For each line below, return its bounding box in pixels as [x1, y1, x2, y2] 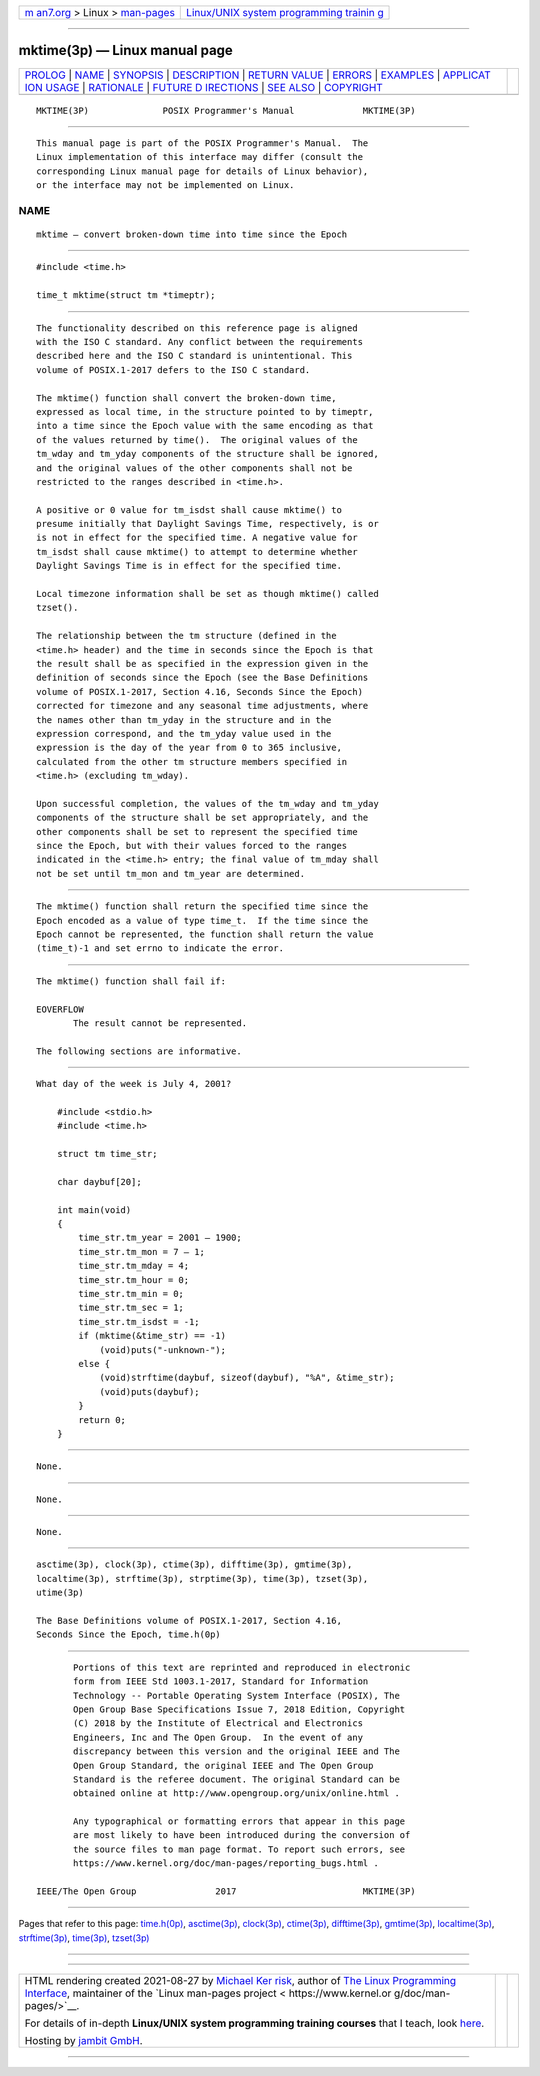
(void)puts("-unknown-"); [99, 1344, 227, 1355]
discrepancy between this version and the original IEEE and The [73, 1746, 400, 1757]
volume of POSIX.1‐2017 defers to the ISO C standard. [36, 364, 311, 375]
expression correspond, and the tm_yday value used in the [36, 728, 332, 739]
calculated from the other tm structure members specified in [36, 756, 348, 767]
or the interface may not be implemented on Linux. [36, 180, 295, 191]
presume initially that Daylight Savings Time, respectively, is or [36, 518, 379, 530]
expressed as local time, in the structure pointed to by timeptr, [36, 406, 374, 417]
